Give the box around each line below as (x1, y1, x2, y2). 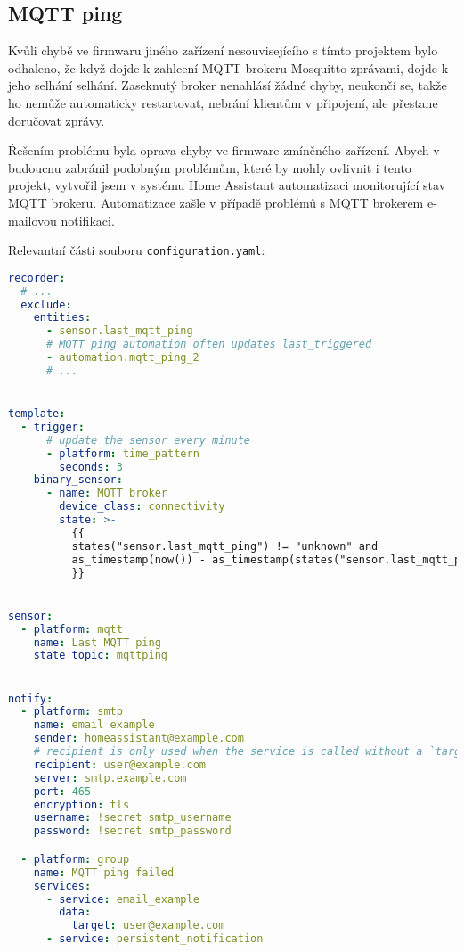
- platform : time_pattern (45, 447, 199, 460)
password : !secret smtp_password (33, 825, 232, 838)
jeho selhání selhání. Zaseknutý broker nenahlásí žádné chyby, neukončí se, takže (8, 76, 447, 94)
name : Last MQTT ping (33, 636, 161, 649)
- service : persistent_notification (45, 932, 264, 946)
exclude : (20, 298, 72, 311)
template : (8, 407, 66, 421)
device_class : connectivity (59, 500, 225, 513)
